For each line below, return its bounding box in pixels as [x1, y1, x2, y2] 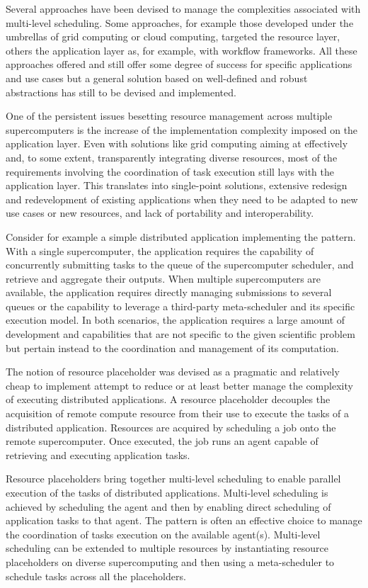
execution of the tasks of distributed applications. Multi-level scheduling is [6, 485, 328, 499]
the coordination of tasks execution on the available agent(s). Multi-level [6, 526, 321, 541]
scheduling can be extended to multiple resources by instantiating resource [6, 541, 328, 555]
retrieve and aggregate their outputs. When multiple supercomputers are [6, 271, 321, 285]
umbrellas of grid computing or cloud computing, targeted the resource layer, [6, 29, 340, 44]
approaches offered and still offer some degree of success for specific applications [6, 57, 352, 72]
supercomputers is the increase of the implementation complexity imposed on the [6, 122, 358, 137]
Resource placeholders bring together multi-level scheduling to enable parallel [6, 471, 341, 486]
